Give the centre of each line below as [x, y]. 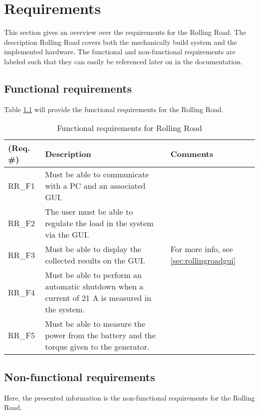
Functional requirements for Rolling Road [129, 128]
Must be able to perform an [93, 275]
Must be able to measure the [95, 324]
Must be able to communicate [97, 174]
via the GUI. [67, 235]
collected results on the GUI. [95, 261]
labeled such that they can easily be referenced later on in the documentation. [123, 61]
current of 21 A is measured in [98, 298]
